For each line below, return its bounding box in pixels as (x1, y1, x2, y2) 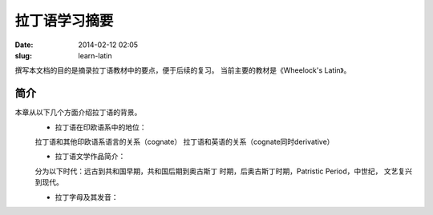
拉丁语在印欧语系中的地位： (55, 122, 147, 132)
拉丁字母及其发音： (55, 192, 119, 201)
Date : (14, 40, 34, 50)
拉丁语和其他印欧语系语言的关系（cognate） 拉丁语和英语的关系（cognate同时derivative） (34, 137, 334, 147)
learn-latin (78, 50, 112, 60)
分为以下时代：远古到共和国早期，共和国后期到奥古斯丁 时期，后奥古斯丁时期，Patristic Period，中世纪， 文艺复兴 (34, 166, 413, 176)
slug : (14, 50, 32, 60)
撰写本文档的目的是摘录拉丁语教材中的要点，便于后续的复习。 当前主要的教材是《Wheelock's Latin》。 (14, 66, 351, 75)
